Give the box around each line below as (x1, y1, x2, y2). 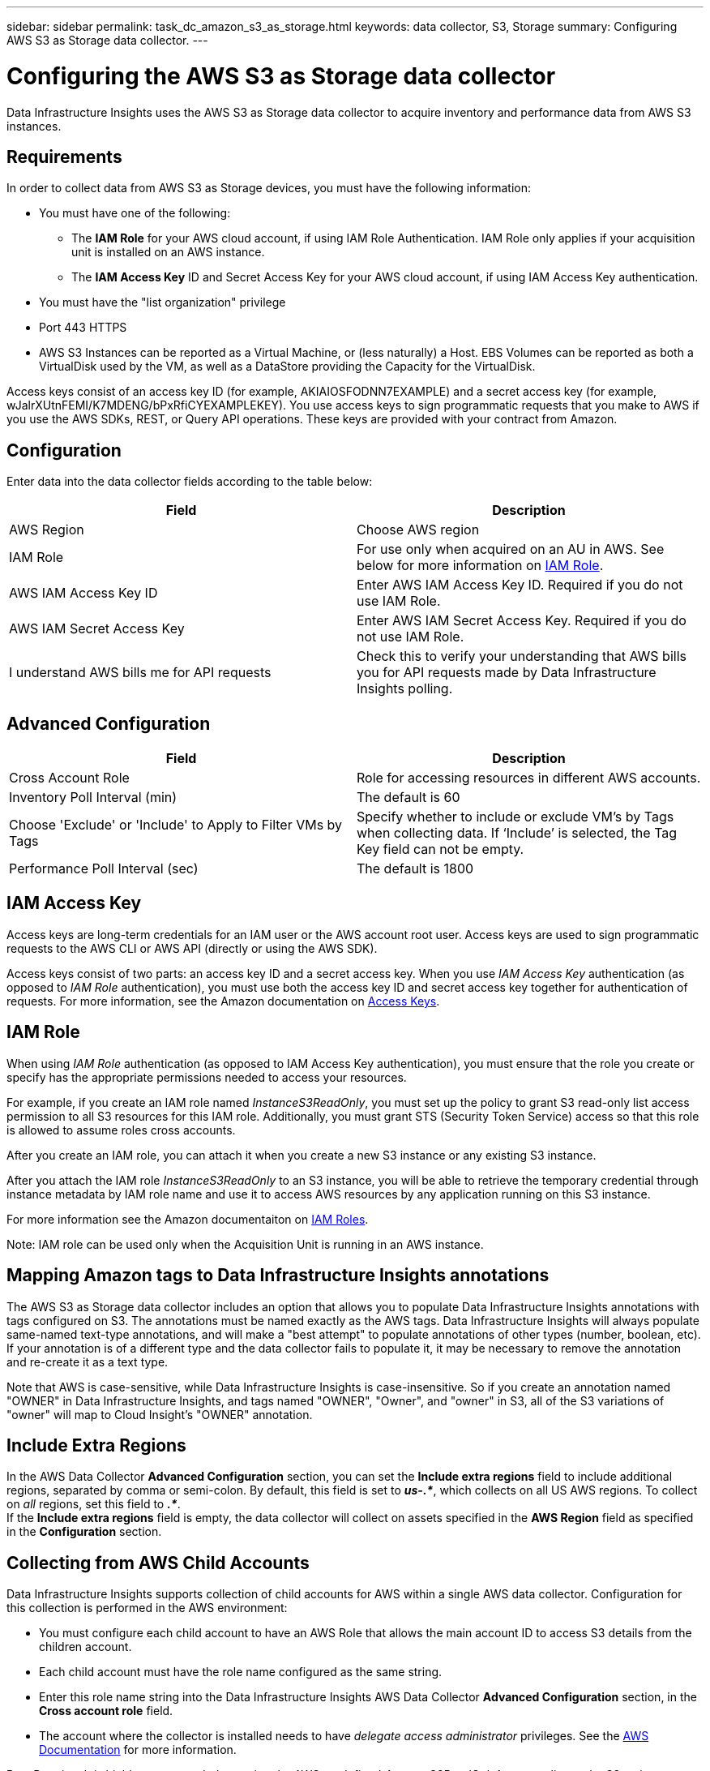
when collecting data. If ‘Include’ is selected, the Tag (357, 825, 678, 842)
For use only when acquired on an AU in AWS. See (357, 541, 665, 558)
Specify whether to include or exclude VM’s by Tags (357, 808, 674, 825)
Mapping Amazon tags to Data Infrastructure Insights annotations (6, 1265, 550, 1286)
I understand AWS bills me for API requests (9, 664, 272, 681)
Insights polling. (357, 680, 453, 697)
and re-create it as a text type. (6, 1354, 169, 1369)
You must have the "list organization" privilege (39, 295, 286, 310)
